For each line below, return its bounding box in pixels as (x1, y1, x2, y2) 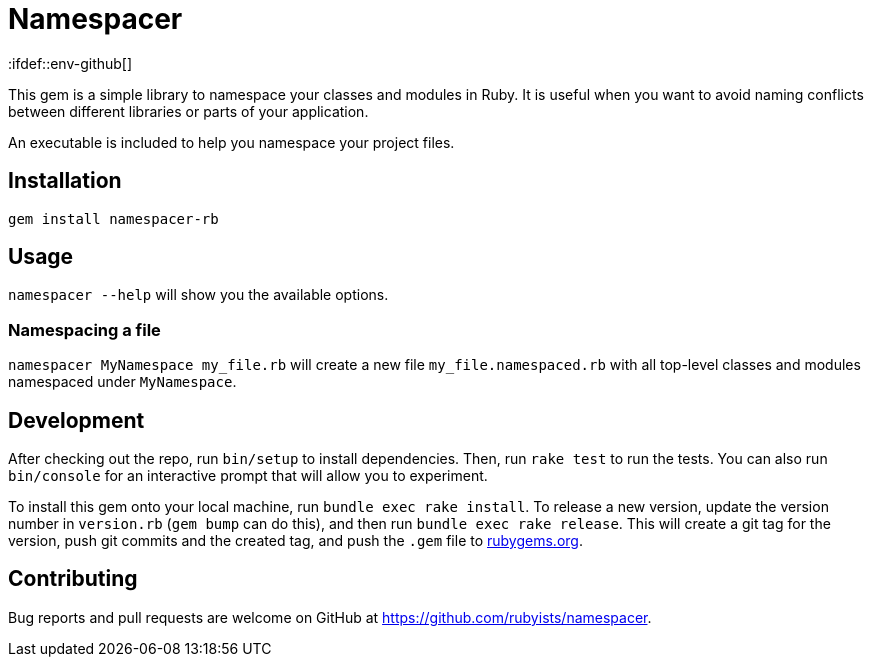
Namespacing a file (8, 319, 161, 340)
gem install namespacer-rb (8, 210, 219, 227)
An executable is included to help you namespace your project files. (8, 133, 455, 151)
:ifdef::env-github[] (8, 54, 133, 72)
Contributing (8, 566, 138, 592)
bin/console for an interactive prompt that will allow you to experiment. (8, 467, 488, 485)
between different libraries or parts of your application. (8, 102, 369, 120)
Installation (8, 168, 122, 194)
